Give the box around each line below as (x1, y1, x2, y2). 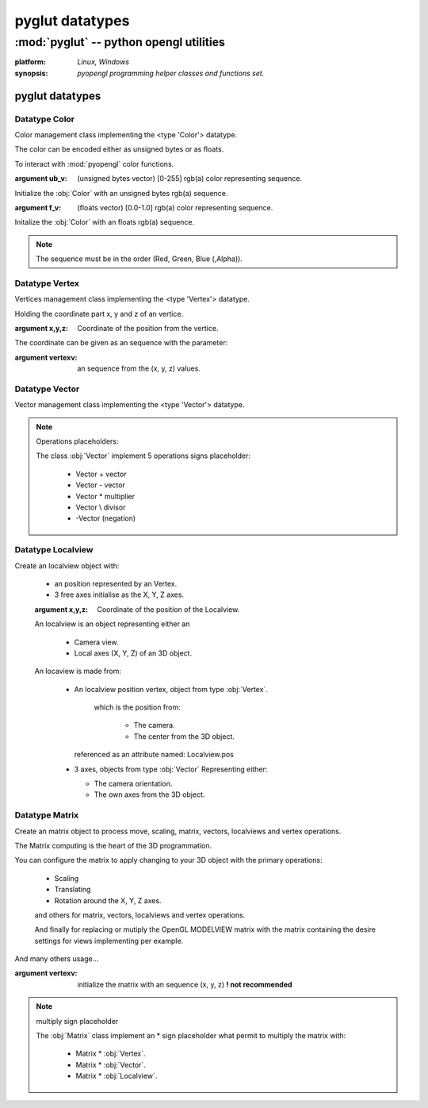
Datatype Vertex (14, 278, 79, 289)
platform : (14, 57, 47, 67)
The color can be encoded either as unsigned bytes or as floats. (14, 144, 224, 154)
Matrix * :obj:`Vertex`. (75, 1048, 146, 1059)
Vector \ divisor (75, 502, 126, 512)
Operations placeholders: (36, 437, 119, 446)
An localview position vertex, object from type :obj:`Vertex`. (74, 684, 269, 694)
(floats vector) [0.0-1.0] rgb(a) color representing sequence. (77, 202, 273, 212)
